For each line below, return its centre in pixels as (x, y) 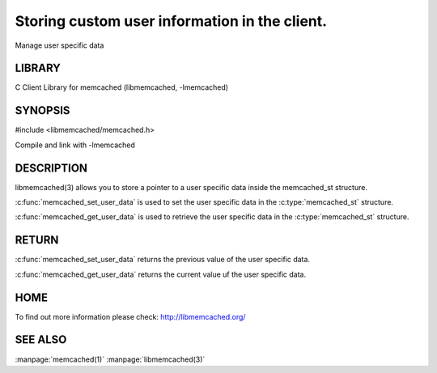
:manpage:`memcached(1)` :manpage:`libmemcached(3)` (110, 359)
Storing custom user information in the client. (171, 21)
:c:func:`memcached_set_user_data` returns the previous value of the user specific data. (163, 260)
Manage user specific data (59, 45)
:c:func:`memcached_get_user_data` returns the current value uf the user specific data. (161, 274)
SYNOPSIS (42, 110)
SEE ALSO (41, 340)
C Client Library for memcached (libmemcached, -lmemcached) (122, 87)
